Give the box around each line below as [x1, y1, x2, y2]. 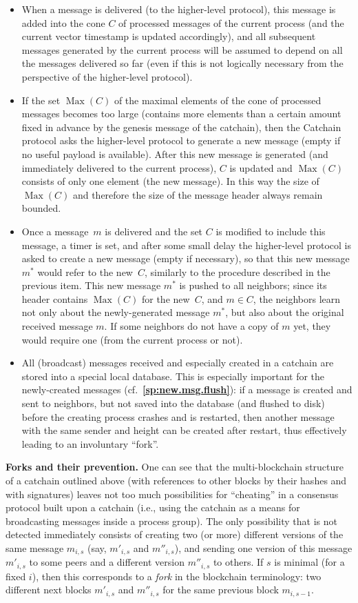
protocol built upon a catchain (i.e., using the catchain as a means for [6, 500, 300, 515]
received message [21, 319, 93, 333]
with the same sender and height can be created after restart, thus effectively [21, 423, 347, 437]
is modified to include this [215, 224, 326, 238]
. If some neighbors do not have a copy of [104, 319, 279, 333]
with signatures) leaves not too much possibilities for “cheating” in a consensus [6, 486, 339, 501]
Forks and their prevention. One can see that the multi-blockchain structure [6, 459, 344, 474]
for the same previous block [162, 582, 279, 597]
